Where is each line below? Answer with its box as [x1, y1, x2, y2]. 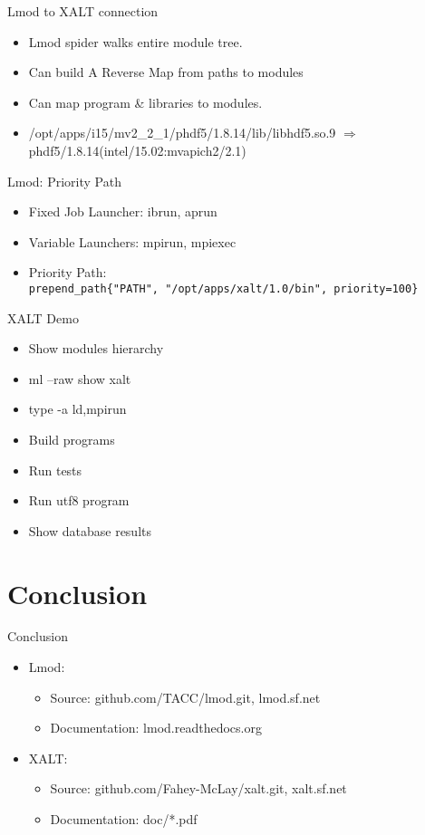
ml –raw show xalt [28, 369, 131, 388]
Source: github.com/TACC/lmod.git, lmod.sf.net [50, 687, 321, 706]
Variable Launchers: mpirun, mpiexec [28, 232, 237, 251]
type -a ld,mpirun [28, 399, 127, 418]
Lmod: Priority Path [7, 171, 121, 190]
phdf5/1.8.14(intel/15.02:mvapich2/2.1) [28, 140, 246, 159]
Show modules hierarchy [28, 339, 164, 358]
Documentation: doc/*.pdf [50, 810, 198, 829]
